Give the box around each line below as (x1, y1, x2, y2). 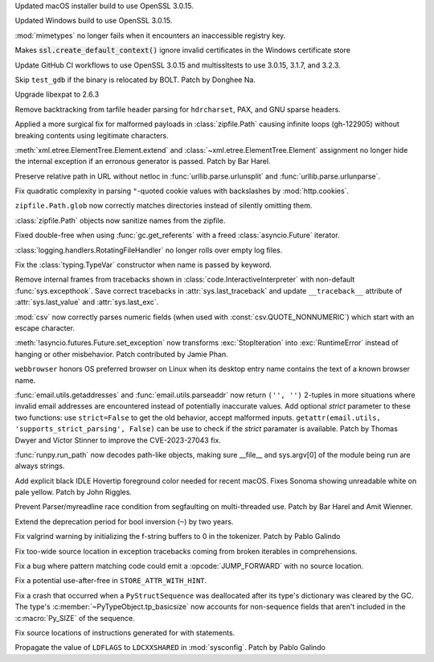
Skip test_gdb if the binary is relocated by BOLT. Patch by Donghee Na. (14, 75, 256, 84)
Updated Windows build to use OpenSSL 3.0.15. (14, 16, 173, 26)
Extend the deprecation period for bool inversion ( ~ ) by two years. (14, 516, 234, 526)
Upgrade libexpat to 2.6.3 (14, 89, 100, 100)
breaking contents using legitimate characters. (14, 130, 169, 140)
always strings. (14, 461, 65, 471)
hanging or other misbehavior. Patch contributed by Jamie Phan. (14, 349, 228, 359)
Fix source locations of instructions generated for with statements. (14, 627, 235, 637)
